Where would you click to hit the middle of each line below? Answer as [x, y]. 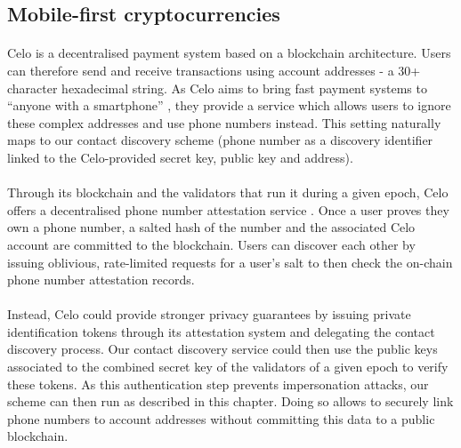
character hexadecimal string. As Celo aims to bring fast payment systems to [217, 88]
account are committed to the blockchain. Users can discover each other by [211, 244]
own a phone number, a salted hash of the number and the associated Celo [211, 227]
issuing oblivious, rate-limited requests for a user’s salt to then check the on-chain [230, 262]
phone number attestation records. [101, 280]
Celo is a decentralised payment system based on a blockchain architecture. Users [229, 53]
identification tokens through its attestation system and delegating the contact [221, 331]
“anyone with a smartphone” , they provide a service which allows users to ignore [229, 105]
